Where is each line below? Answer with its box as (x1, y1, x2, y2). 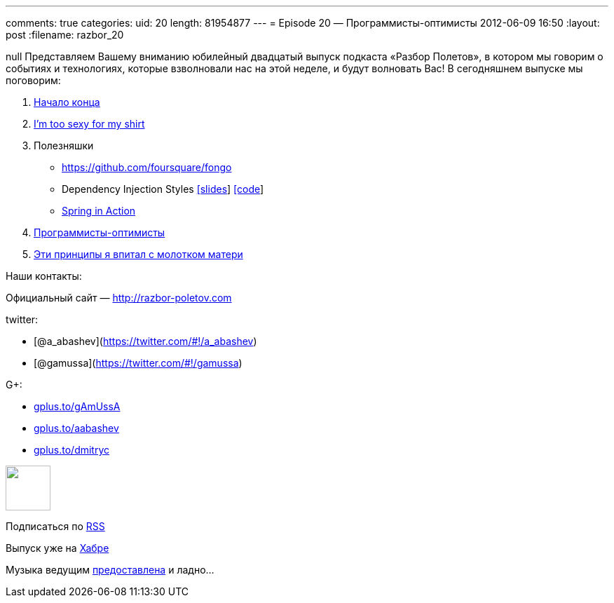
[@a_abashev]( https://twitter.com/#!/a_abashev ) (34, 335, 257, 347)
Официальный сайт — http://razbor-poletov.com (6, 292, 232, 304)
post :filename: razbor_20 (6, 29, 124, 41)
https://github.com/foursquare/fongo (62, 161, 232, 173)
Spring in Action (62, 205, 136, 217)
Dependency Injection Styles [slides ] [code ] (62, 183, 264, 195)
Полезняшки (34, 140, 94, 151)
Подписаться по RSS (6, 520, 105, 532)
